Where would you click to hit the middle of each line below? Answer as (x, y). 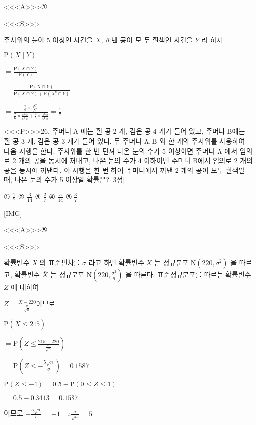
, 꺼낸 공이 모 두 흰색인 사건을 (147, 40)
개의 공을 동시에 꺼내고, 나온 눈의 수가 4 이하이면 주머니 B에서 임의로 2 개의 (136, 160)
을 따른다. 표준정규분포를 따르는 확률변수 (188, 275)
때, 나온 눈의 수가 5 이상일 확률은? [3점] (65, 180)
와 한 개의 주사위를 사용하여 (202, 141)
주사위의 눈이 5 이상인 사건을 (49, 40)
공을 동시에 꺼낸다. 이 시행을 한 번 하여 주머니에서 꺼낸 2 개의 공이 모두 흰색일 (125, 170)
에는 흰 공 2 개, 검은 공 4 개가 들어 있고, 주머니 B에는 (163, 131)
